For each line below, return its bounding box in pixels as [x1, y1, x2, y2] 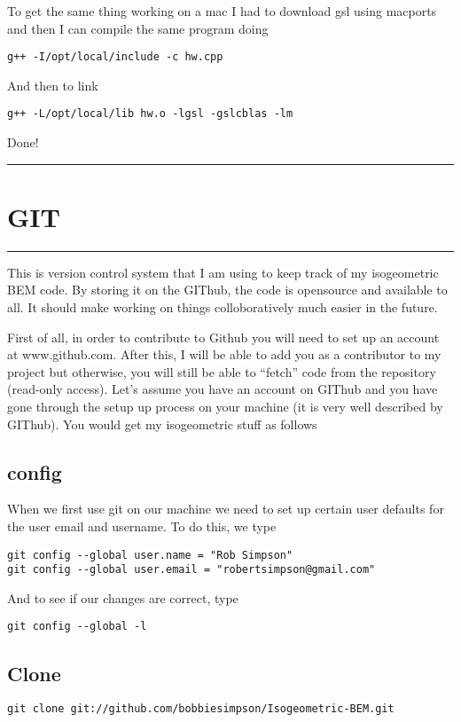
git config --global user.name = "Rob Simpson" [7, 548, 293, 561]
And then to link [7, 75, 98, 94]
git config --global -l [7, 620, 147, 633]
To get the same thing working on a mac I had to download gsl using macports [7, 2, 437, 20]
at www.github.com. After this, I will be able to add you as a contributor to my [7, 345, 441, 364]
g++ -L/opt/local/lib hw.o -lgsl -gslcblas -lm [7, 107, 293, 121]
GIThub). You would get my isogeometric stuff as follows [7, 414, 317, 433]
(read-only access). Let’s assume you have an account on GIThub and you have [7, 380, 438, 398]
